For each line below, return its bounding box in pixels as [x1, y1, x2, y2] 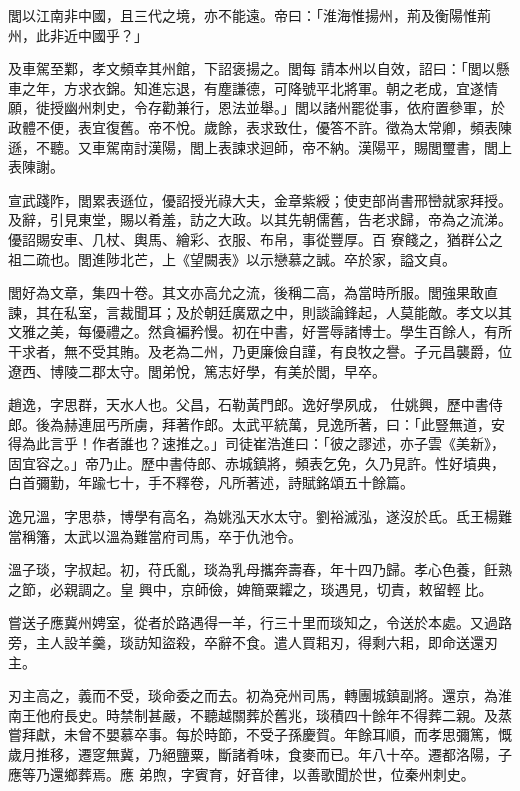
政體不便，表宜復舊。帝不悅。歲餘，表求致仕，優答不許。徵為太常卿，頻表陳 [8, 116, 512, 137]
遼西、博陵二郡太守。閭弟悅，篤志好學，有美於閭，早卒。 [8, 360, 386, 381]
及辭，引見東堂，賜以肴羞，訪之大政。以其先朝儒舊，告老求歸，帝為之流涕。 [8, 209, 512, 230]
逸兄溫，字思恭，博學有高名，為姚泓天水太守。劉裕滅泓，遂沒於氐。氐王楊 [8, 506, 498, 527]
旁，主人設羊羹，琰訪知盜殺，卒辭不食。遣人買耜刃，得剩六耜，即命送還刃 [8, 632, 498, 653]
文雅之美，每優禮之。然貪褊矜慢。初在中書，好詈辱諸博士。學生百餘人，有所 [8, 321, 512, 342]
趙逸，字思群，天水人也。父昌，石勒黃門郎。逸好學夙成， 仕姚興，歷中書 [8, 394, 489, 415]
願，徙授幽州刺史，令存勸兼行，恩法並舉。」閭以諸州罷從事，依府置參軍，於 [8, 97, 505, 118]
